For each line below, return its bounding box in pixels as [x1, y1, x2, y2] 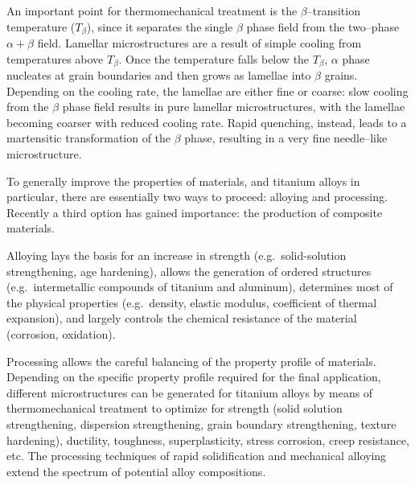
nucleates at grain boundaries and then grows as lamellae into [6, 67, 311, 84]
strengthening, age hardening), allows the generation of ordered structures [6, 262, 372, 279]
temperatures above [6, 50, 104, 67]
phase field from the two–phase [246, 18, 400, 35]
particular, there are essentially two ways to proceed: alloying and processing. [6, 188, 388, 205]
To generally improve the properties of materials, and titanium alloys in [6, 172, 360, 189]
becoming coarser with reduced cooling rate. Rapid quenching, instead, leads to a [6, 113, 407, 130]
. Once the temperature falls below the [118, 50, 310, 67]
